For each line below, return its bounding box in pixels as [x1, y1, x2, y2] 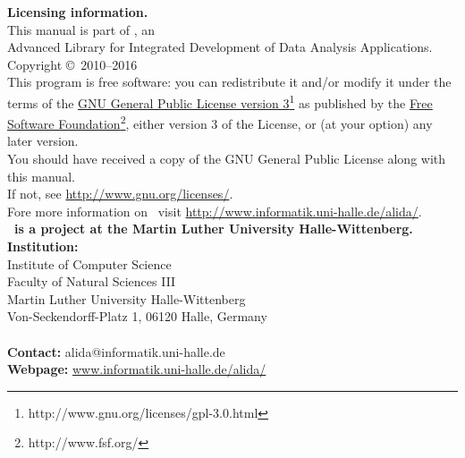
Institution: [7, 237, 79, 256]
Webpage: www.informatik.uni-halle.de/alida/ [7, 360, 266, 378]
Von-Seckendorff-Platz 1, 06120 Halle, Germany [7, 307, 267, 326]
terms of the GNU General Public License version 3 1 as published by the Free [7, 90, 433, 112]
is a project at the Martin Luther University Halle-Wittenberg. [14, 219, 413, 238]
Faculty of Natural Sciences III [7, 272, 176, 291]
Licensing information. [7, 3, 148, 21]
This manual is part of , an [7, 20, 156, 38]
